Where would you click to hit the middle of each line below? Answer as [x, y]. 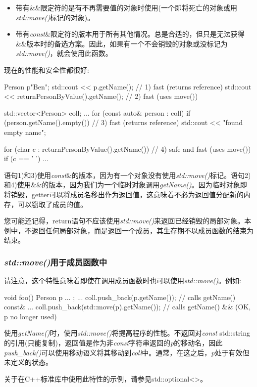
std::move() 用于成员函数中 [56, 262]
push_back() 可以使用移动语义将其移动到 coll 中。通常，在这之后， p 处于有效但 [127, 352]
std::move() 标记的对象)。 [55, 17]
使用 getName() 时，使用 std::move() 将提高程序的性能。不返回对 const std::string [127, 333]
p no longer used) [30, 316]
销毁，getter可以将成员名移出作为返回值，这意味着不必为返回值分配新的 [127, 194]
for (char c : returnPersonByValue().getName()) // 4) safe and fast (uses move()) [128, 149]
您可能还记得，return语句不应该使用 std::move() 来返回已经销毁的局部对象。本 [128, 221]
